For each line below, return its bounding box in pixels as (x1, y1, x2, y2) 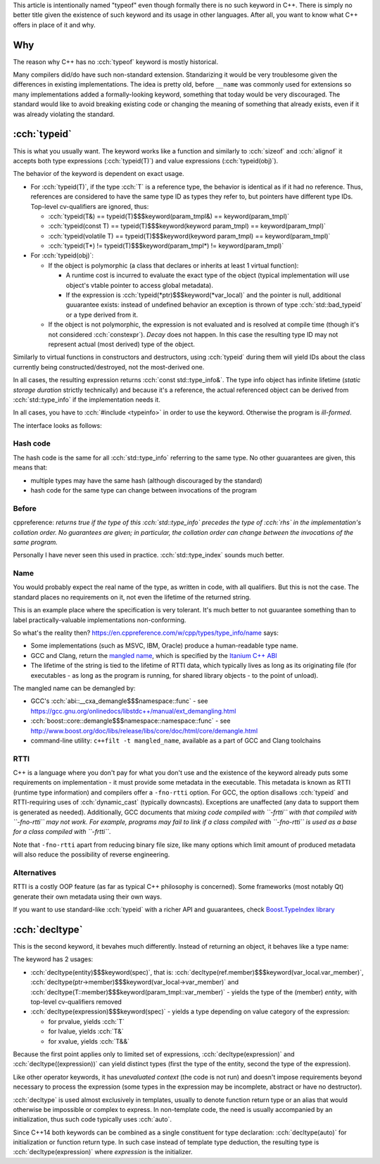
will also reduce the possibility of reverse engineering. (13, 850, 170, 859)
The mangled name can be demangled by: (13, 683, 136, 692)
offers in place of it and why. (13, 20, 96, 29)
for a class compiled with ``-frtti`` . (13, 828, 111, 836)
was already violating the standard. (13, 110, 115, 118)
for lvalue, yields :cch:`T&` (48, 1027, 124, 1036)
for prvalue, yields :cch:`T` (48, 1017, 125, 1025)
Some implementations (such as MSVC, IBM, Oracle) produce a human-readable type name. (30, 641, 298, 650)
